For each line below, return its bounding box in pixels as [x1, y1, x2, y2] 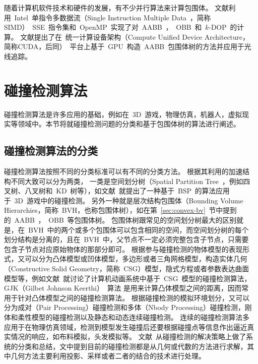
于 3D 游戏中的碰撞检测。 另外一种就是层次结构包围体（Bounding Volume [4, 195, 243, 205]
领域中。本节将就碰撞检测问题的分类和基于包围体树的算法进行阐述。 [17, 119, 240, 129]
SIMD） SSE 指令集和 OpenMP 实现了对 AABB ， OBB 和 [4, 22, 202, 32]
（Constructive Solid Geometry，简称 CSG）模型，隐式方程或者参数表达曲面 [4, 263, 249, 274]
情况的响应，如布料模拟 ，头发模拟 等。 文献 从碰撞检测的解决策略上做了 [10, 331, 246, 342]
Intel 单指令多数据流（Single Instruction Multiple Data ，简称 [14, 12, 211, 22]
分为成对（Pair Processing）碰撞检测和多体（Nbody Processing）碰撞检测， [4, 302, 245, 312]
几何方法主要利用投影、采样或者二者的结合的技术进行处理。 [10, 351, 205, 361]
